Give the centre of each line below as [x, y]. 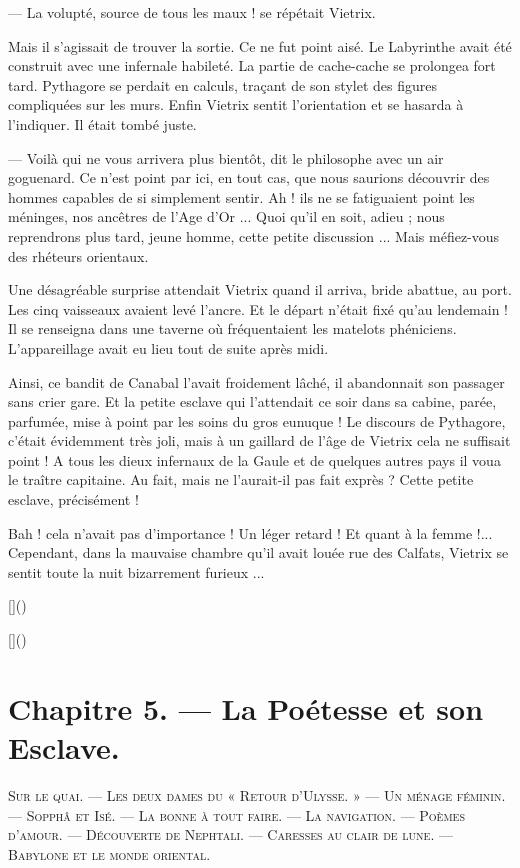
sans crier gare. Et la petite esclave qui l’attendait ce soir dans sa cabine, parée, [252, 401]
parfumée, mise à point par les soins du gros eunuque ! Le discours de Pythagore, [257, 420]
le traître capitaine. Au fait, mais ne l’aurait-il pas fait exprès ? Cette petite [241, 479]
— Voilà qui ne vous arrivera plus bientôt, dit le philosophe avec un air [226, 157]
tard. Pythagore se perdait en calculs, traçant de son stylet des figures [223, 84]
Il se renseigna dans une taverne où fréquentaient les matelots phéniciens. [232, 328]
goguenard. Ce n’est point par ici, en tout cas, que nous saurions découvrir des [249, 177]
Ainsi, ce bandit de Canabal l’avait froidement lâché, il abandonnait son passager [256, 381]
